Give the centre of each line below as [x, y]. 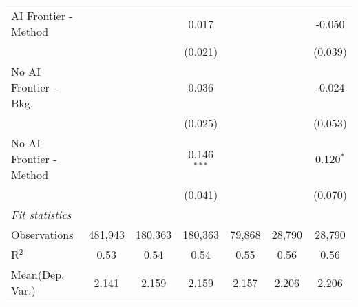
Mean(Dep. [38, 274]
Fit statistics [41, 214]
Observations [42, 234]
